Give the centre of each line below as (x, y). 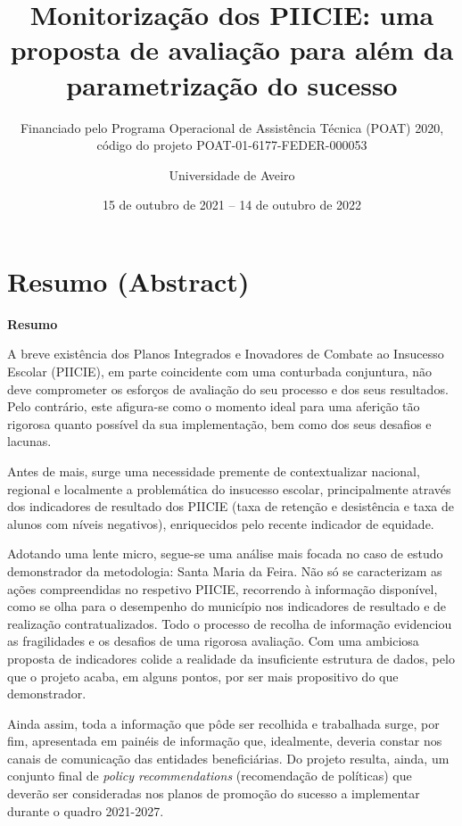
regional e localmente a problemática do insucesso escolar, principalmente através (229, 488)
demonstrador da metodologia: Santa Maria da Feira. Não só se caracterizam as (225, 570)
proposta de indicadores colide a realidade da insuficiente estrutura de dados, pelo (231, 658)
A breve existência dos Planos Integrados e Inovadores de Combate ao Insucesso (226, 354)
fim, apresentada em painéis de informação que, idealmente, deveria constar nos (225, 741)
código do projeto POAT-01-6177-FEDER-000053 (232, 145)
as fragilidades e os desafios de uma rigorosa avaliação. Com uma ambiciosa (213, 641)
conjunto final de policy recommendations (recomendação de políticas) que (210, 776)
